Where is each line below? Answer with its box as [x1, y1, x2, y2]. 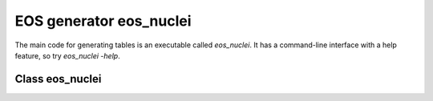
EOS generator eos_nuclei [14, 12, 192, 30]
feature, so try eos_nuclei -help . [14, 50, 120, 60]
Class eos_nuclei [14, 72, 102, 86]
